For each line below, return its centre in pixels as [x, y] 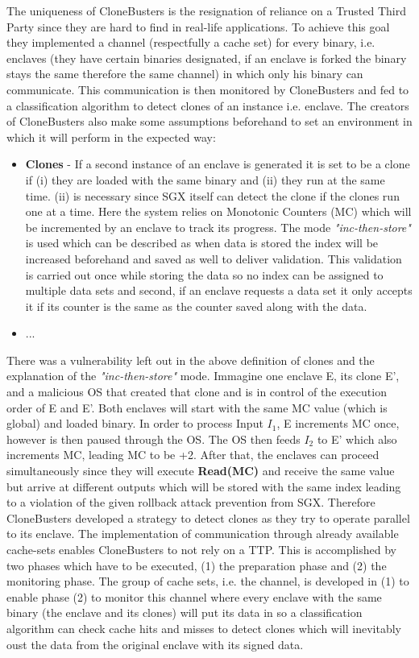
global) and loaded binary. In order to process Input [135, 423]
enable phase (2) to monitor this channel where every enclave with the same [194, 596]
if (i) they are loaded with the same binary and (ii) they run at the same [205, 179]
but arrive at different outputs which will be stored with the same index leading [204, 486]
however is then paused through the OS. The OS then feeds [153, 439]
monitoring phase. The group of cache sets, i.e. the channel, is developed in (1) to [208, 581]
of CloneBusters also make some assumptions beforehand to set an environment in [209, 121]
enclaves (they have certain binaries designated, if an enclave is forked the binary [207, 58]
